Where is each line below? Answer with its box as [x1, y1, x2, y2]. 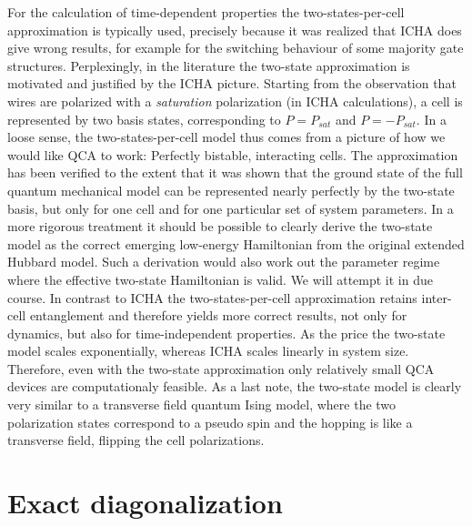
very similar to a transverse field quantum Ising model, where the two [7, 395, 397, 414]
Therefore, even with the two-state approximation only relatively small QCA [7, 359, 435, 378]
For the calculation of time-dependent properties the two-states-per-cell [7, 3, 405, 21]
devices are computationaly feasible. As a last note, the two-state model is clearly [7, 377, 462, 396]
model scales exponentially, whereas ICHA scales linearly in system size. [7, 341, 409, 360]
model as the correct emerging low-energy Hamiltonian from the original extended [7, 234, 465, 253]
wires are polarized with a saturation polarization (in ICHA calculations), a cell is [7, 91, 463, 110]
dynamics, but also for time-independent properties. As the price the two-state [7, 323, 446, 342]
